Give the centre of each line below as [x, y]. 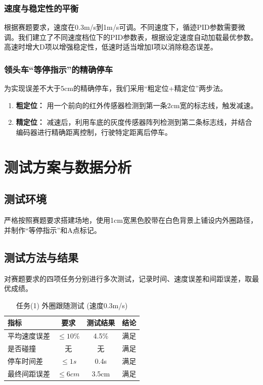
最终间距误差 [29, 373]
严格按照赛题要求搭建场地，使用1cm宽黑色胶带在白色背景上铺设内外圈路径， [131, 220]
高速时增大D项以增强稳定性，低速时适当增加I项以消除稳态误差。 [111, 47]
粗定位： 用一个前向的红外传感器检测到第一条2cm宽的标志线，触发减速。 [137, 105]
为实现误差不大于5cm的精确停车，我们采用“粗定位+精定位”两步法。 [116, 88]
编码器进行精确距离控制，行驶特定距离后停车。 [94, 132]
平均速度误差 [29, 336]
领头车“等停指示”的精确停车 [58, 69]
